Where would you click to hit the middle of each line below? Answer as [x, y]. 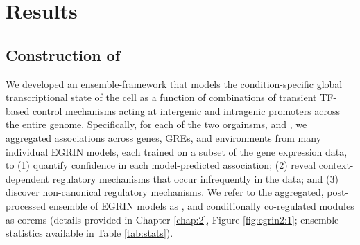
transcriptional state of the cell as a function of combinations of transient [161, 97]
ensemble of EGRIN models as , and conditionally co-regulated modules [202, 205]
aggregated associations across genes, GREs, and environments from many [164, 137]
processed [26, 205]
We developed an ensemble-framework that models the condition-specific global [174, 83]
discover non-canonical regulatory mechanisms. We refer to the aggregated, [165, 192]
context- [336, 165]
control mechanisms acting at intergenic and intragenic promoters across [186, 110]
